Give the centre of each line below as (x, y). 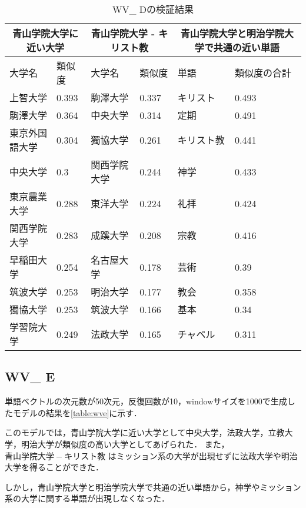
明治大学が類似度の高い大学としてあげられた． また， (125, 444)
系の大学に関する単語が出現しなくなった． (87, 498)
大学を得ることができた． (54, 467)
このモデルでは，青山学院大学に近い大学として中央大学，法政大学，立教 (145, 432)
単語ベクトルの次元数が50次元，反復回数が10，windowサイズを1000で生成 (146, 401)
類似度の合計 (263, 73)
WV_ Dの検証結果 (153, 9)
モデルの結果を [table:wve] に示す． (77, 412)
